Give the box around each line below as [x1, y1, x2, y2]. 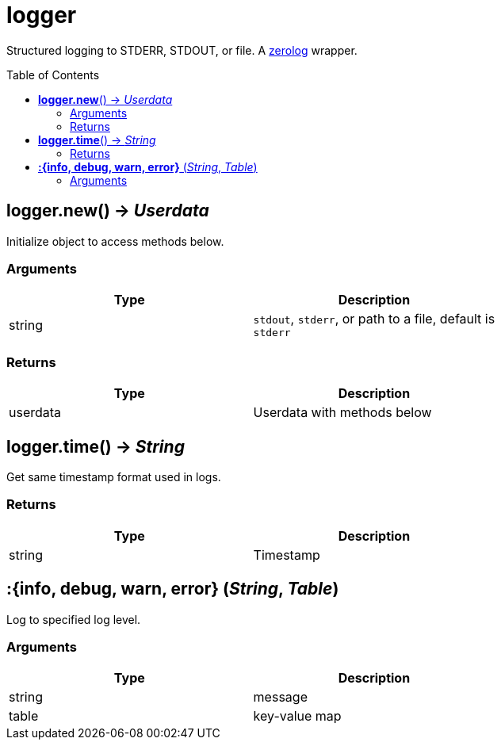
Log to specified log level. [6, 612, 141, 626]
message [253, 689, 308, 706]
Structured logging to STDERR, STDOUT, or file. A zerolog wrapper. [6, 43, 358, 57]
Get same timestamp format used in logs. [6, 469, 221, 484]
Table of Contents [6, 67, 100, 82]
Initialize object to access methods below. [6, 234, 224, 248]
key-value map [253, 708, 342, 725]
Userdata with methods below [253, 404, 432, 421]
